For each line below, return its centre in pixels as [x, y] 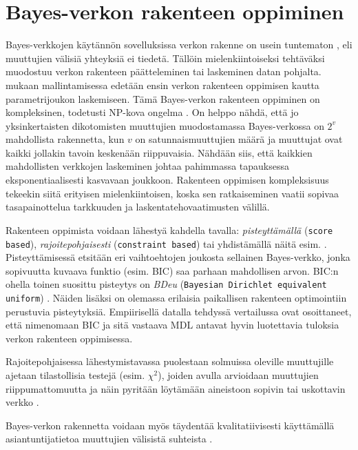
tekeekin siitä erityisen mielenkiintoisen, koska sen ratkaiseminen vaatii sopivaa [172, 193]
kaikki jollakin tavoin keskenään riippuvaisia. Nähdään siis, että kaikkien [159, 152]
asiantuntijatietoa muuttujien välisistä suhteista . [109, 439]
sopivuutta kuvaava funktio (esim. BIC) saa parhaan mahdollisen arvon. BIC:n [172, 270]
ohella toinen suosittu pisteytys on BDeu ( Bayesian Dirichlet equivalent [166, 284]
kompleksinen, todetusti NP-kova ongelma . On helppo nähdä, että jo [152, 112]
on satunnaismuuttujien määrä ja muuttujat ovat [239, 139]
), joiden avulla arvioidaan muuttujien [238, 375]
